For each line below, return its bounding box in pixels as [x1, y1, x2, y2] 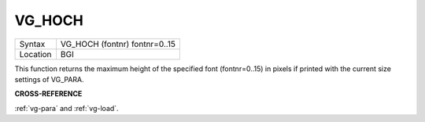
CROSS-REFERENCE [14, 89, 83, 99]
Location [19, 48, 52, 59]
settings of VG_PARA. [14, 74, 84, 84]
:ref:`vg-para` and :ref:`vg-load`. [14, 103, 119, 113]
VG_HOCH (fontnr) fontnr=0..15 [60, 38, 176, 49]
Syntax [19, 38, 46, 49]
